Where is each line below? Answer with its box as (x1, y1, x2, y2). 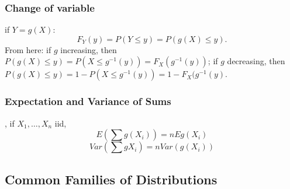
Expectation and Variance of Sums (5, 94, 171, 108)
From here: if (5, 43, 51, 55)
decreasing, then (227, 55, 285, 67)
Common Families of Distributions (5, 170, 217, 188)
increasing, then (60, 43, 117, 55)
